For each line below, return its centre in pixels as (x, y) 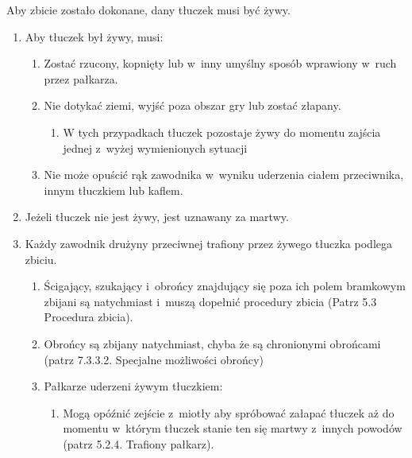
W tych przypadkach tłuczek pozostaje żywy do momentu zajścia (222, 132)
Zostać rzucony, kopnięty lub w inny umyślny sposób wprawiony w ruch (220, 63)
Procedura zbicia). (89, 317)
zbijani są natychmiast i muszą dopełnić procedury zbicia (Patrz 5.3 (210, 301)
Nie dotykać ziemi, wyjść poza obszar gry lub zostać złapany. (193, 105)
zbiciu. (41, 259)
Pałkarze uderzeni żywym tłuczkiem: (133, 386)
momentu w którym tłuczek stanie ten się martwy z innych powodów (233, 428)
